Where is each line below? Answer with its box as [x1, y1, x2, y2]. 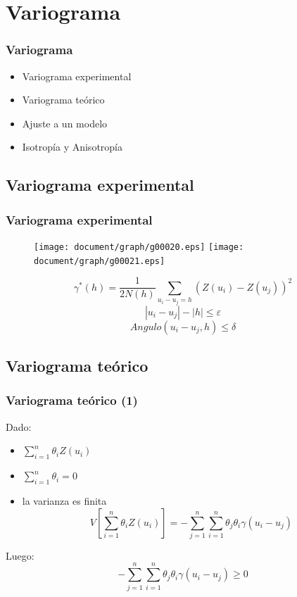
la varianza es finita [22, 493, 107, 508]
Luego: [6, 548, 34, 563]
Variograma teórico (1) [6, 391, 138, 409]
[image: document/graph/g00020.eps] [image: [34, 241, 244, 252]
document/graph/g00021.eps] [34, 256, 165, 266]
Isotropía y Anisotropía [22, 139, 122, 154]
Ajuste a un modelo [22, 115, 108, 130]
